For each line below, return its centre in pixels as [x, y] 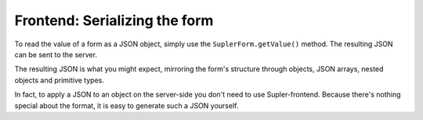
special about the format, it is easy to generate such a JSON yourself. [127, 105]
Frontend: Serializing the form [114, 20]
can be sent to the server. [56, 54]
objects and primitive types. [60, 80]
